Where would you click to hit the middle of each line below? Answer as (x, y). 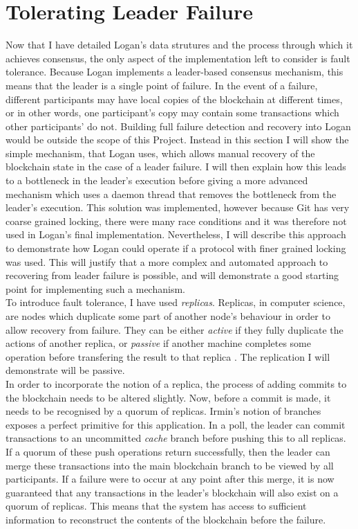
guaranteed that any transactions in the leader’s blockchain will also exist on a (172, 492)
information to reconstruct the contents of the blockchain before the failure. (166, 519)
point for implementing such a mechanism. (95, 288)
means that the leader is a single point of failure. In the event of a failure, (162, 85)
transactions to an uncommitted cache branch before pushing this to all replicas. (176, 438)
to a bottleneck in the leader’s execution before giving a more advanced (157, 180)
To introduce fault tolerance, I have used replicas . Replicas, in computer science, (176, 302)
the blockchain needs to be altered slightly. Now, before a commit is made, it (168, 397)
